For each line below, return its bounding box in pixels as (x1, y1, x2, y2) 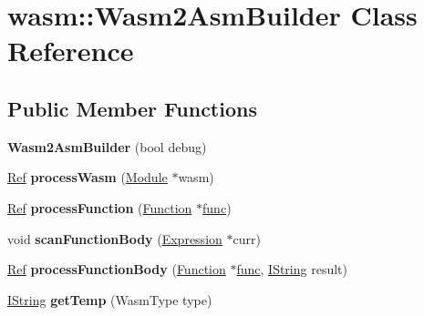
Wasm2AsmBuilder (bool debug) (7, 137, 207, 156)
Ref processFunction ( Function (7, 198, 192, 217)
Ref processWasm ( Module (7, 168, 168, 187)
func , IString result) (236, 260, 347, 279)
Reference (7, 32, 134, 69)
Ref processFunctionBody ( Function (7, 260, 226, 279)
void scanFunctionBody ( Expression (7, 229, 222, 248)
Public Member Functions (7, 94, 257, 122)
